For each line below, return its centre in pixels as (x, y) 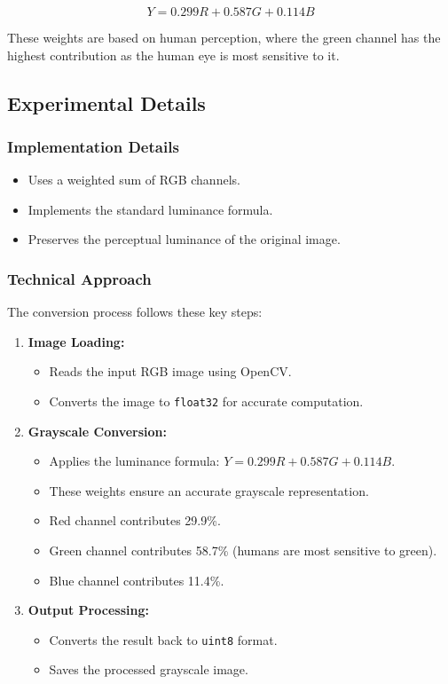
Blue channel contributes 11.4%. (137, 580)
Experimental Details (106, 102)
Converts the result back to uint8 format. (163, 639)
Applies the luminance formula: (134, 461)
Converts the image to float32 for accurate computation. (206, 401)
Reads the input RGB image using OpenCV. (170, 371)
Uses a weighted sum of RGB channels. (134, 180)
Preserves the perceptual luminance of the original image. (184, 239)
